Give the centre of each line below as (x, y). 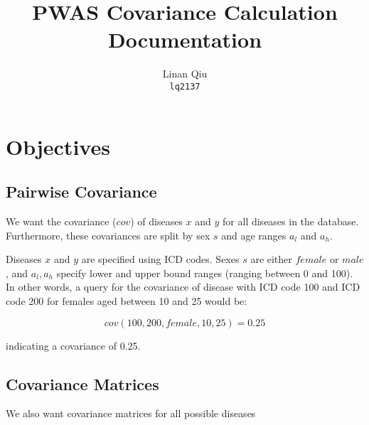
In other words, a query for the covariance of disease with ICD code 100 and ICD (183, 287)
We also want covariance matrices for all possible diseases (131, 413)
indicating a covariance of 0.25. (73, 345)
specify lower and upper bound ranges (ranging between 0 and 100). (205, 273)
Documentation (185, 39)
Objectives (58, 146)
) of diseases (156, 221)
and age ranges (254, 235)
